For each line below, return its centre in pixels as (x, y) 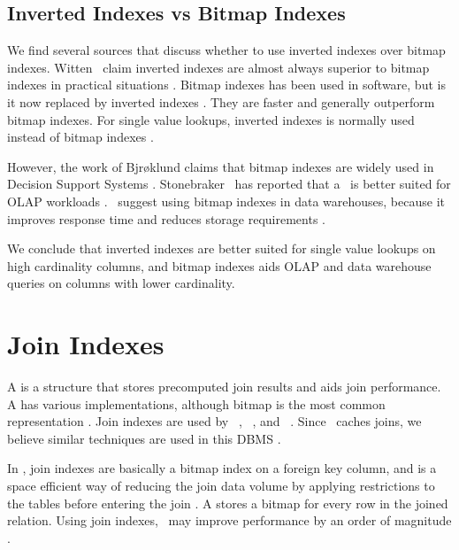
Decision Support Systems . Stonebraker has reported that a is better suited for (229, 184)
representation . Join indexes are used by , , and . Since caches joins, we (214, 421)
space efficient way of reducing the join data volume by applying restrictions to (221, 486)
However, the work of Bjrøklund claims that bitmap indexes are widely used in (221, 166)
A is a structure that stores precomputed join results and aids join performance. (224, 387)
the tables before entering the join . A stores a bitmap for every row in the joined (228, 503)
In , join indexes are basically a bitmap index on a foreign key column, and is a (222, 468)
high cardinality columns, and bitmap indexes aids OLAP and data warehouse (219, 265)
